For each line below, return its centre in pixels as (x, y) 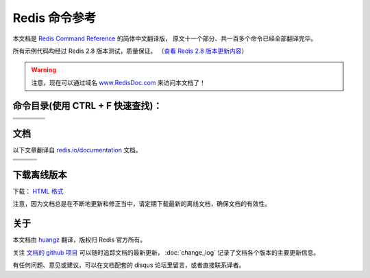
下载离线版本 (40, 175)
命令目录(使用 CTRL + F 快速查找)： (87, 105)
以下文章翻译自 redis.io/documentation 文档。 (77, 150)
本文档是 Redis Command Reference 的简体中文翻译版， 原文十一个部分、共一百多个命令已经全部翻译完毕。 (165, 38)
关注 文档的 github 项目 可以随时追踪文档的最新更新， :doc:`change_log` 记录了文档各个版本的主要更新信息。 (166, 252)
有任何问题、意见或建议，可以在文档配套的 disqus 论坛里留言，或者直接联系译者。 (129, 265)
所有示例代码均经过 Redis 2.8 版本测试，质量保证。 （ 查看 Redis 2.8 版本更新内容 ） (130, 51)
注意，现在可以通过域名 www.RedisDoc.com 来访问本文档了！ (118, 82)
